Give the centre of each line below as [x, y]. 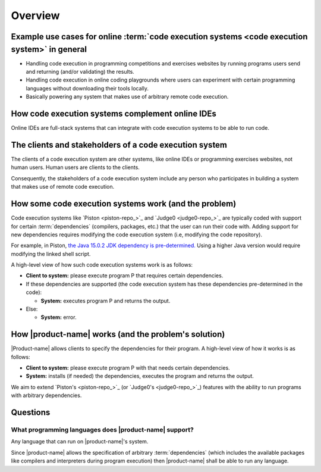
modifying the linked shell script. [51, 254]
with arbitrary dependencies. [46, 395]
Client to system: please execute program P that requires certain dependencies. [125, 276]
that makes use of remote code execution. [63, 187]
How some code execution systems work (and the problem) [124, 204]
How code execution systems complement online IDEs [114, 114]
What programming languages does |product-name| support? [103, 430]
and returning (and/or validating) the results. [80, 72]
